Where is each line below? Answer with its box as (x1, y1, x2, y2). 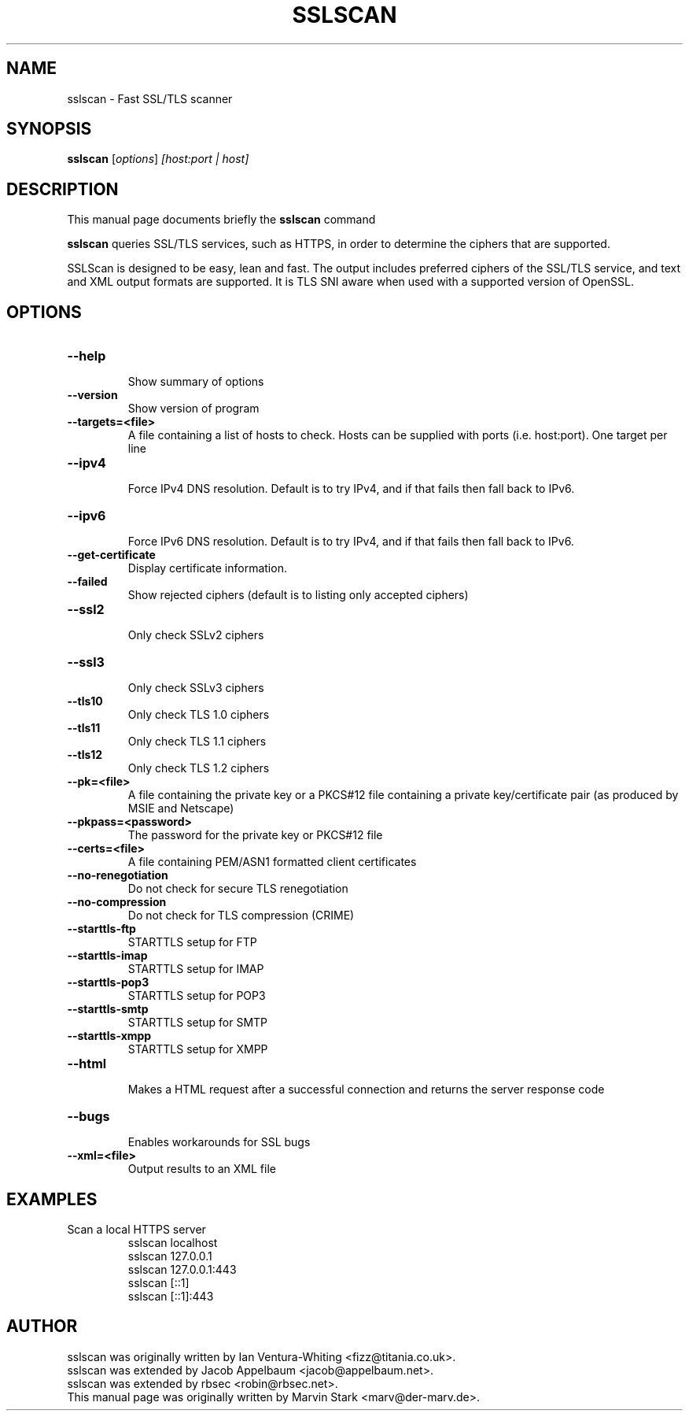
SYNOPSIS (6, 119, 92, 139)
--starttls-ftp (67, 922, 136, 936)
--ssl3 (67, 654, 105, 671)
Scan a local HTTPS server (67, 1222, 206, 1236)
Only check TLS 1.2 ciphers (127, 761, 270, 775)
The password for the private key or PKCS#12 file (127, 828, 383, 842)
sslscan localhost (127, 1235, 218, 1249)
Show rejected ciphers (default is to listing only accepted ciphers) (127, 588, 469, 602)
